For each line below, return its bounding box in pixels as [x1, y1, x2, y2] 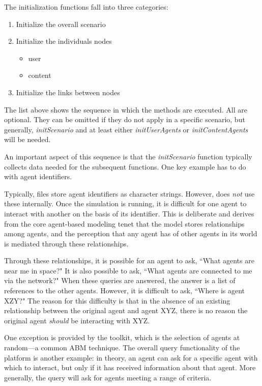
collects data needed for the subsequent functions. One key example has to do [4, 161, 246, 172]
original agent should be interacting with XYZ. [4, 315, 150, 325]
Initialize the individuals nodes [16, 36, 112, 46]
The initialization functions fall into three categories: [4, 2, 168, 12]
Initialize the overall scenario [16, 18, 106, 29]
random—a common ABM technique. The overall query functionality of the [4, 342, 240, 353]
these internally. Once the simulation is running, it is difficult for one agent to [4, 198, 247, 209]
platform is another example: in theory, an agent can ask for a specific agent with [4, 352, 258, 363]
